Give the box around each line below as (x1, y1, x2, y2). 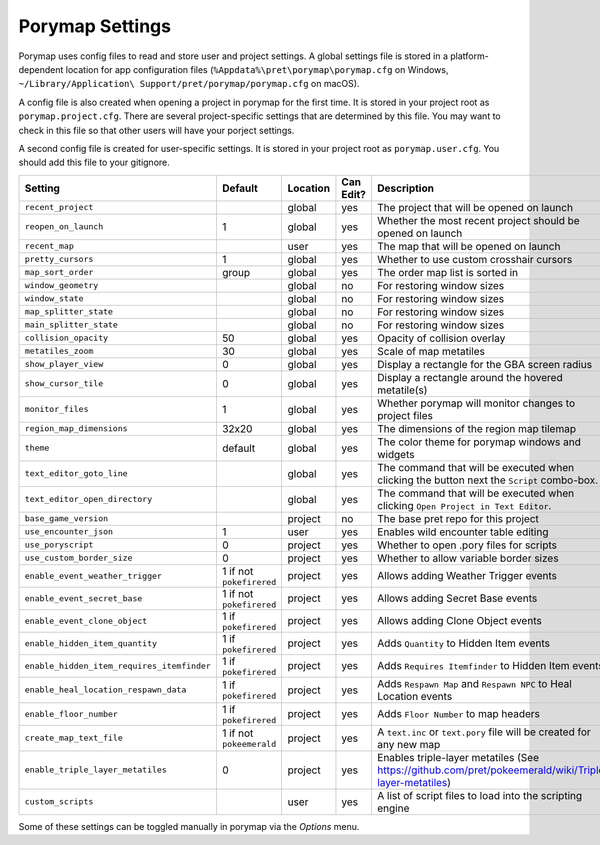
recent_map (24, 241, 75, 252)
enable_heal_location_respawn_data (24, 685, 187, 695)
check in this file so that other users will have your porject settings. (18, 124, 295, 136)
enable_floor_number (24, 708, 119, 719)
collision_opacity (24, 333, 109, 344)
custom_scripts (24, 796, 94, 807)
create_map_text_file (24, 733, 124, 744)
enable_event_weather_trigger (24, 570, 162, 581)
